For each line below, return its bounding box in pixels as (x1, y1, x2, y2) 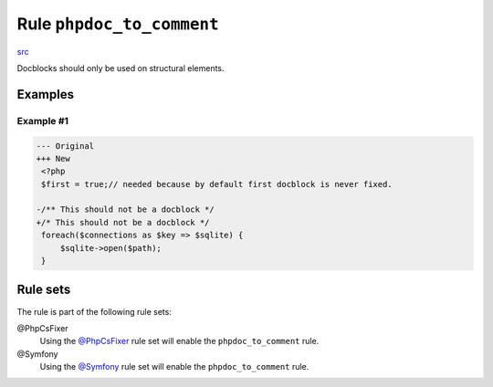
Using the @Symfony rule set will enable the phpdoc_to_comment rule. (39, 361, 309, 372)
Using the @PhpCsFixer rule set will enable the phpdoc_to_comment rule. (39, 336, 320, 347)
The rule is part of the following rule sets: (16, 306, 173, 317)
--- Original (36, 141, 95, 151)
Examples (16, 87, 75, 102)
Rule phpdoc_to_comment (16, 14, 219, 34)
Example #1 (16, 114, 68, 127)
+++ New (36, 153, 70, 163)
